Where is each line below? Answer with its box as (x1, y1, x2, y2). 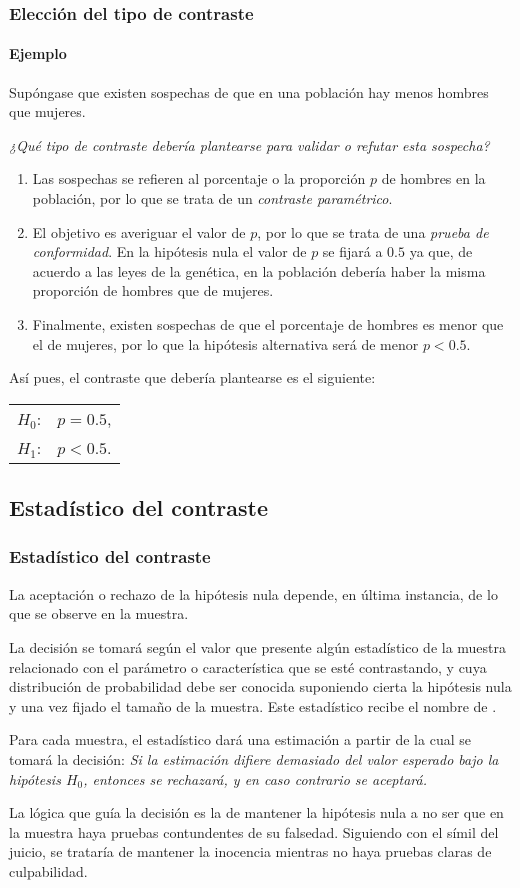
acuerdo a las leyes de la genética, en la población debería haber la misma (32, 260, 486, 281)
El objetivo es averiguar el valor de (32, 221, 246, 242)
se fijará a (322, 241, 383, 262)
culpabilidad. (9, 860, 88, 881)
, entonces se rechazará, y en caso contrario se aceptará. (83, 768, 427, 789)
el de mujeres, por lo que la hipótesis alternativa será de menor (32, 333, 419, 354)
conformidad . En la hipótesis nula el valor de (32, 241, 307, 262)
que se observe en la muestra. (9, 603, 189, 624)
